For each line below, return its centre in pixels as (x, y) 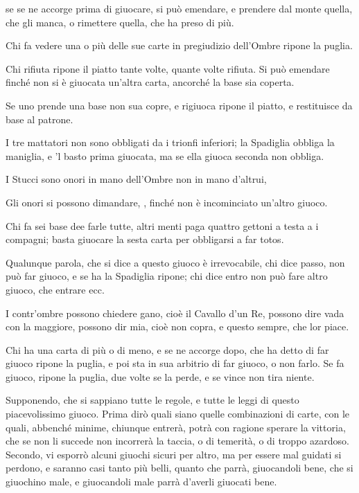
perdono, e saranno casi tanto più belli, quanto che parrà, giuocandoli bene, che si (179, 468)
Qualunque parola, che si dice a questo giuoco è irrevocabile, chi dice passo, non (175, 262)
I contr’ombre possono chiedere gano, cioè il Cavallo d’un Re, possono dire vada (175, 313)
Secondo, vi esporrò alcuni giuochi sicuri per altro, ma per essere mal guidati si (174, 454)
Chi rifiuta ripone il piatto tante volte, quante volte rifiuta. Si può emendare (168, 68)
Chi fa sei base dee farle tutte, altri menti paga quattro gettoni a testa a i (162, 225)
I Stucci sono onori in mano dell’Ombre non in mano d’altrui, (136, 179)
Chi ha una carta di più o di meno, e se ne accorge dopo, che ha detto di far (167, 349)
